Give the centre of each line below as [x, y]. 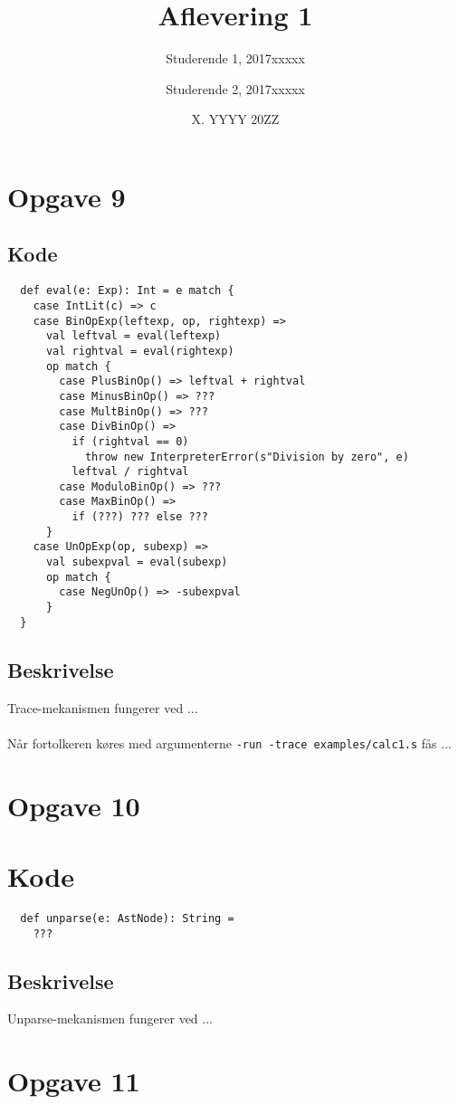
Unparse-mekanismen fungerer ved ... [110, 1018]
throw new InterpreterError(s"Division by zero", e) [247, 457]
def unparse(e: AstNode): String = [127, 918]
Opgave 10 [74, 805]
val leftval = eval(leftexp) [134, 336]
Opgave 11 [74, 1081]
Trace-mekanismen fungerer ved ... [103, 707]
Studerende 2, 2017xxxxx [235, 88]
